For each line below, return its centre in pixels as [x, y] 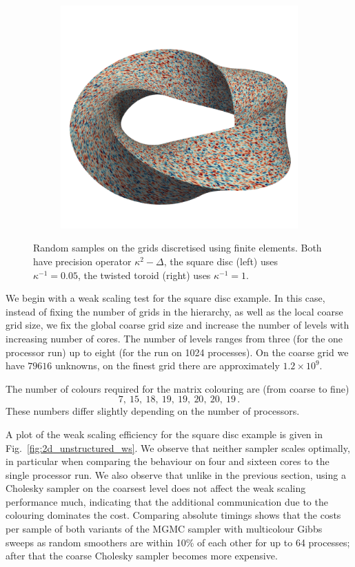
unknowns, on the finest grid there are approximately [167, 365]
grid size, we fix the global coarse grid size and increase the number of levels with [177, 325]
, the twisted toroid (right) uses [144, 275]
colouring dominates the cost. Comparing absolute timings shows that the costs [173, 515]
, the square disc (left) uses [221, 261]
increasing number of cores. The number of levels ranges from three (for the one [174, 338]
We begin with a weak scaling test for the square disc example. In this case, [165, 298]
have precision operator [82, 261]
